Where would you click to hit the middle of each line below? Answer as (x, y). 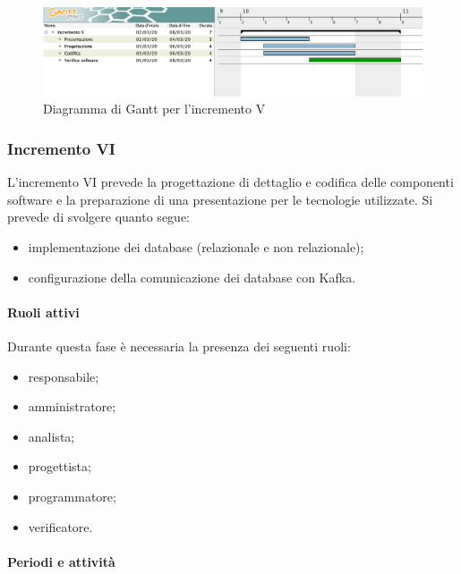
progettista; (60, 466)
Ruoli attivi (43, 312)
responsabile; (64, 376)
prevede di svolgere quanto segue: (98, 217)
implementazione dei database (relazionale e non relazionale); (196, 246)
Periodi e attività (61, 561)
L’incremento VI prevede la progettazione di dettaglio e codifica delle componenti (230, 182)
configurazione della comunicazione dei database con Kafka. (192, 277)
